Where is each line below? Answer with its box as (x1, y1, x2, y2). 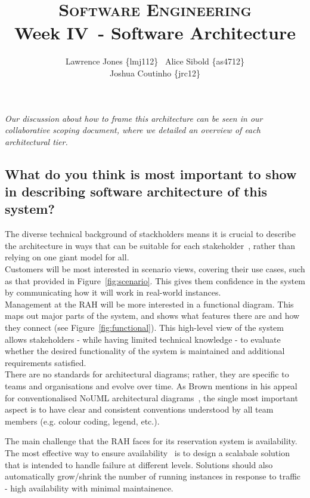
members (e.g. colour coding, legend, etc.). (5, 414, 160, 427)
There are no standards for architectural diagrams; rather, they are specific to (5, 368, 289, 380)
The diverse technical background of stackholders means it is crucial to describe (5, 228, 296, 240)
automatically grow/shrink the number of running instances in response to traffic (5, 470, 301, 482)
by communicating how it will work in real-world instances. (5, 286, 221, 299)
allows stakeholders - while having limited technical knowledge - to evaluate (5, 333, 281, 345)
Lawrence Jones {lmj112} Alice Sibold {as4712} (65, 55, 244, 67)
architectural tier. (5, 135, 68, 147)
